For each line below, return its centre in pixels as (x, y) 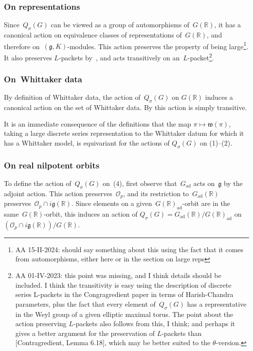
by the (233, 183)
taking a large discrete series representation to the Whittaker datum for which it (124, 133)
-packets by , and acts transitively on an (119, 57)
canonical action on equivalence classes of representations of (93, 35)
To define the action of (38, 183)
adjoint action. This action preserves (58, 193)
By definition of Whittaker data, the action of (72, 97)
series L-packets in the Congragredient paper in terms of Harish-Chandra (124, 294)
